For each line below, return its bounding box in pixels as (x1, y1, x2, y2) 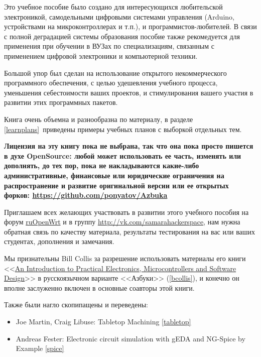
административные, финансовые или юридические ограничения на (4, 170, 224, 180)
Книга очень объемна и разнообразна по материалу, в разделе (4, 113, 193, 124)
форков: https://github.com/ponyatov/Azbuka (4, 190, 168, 200)
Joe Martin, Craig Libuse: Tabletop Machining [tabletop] (16, 316, 191, 327)
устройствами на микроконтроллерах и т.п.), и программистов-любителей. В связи (4, 21, 257, 32)
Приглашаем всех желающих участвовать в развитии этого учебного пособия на (4, 206, 249, 217)
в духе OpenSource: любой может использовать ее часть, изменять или (4, 150, 241, 161)
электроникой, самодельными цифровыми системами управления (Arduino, (4, 11, 234, 22)
